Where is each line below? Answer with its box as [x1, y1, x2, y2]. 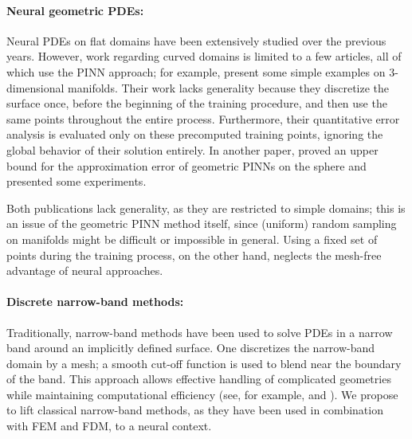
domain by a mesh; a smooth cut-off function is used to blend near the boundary [6, 355, 402, 371]
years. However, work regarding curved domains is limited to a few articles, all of [6, 48, 402, 65]
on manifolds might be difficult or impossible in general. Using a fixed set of [6, 230, 378, 247]
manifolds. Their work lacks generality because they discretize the [68, 79, 390, 96]
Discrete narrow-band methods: [6, 293, 184, 310]
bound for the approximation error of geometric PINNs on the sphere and [6, 157, 367, 174]
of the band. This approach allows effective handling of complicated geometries [6, 370, 391, 387]
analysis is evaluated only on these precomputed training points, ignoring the [6, 126, 383, 143]
